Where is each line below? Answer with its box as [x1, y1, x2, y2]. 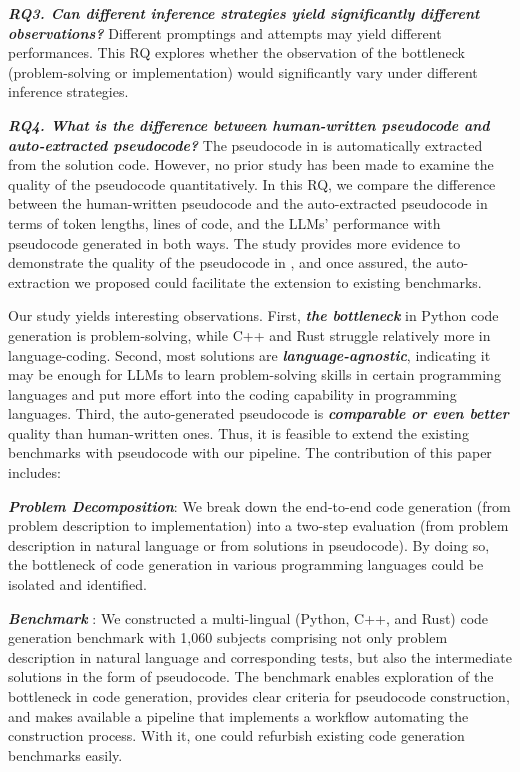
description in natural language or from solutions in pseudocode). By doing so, [8, 534, 490, 555]
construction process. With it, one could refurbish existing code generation [8, 725, 465, 746]
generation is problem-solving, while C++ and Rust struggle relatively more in [8, 324, 491, 345]
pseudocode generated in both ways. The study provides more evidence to [8, 232, 461, 253]
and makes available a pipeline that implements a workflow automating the [8, 705, 469, 726]
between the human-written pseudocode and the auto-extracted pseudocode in [8, 193, 488, 214]
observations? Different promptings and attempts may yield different [8, 22, 442, 43]
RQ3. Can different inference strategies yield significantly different [8, 3, 480, 23]
